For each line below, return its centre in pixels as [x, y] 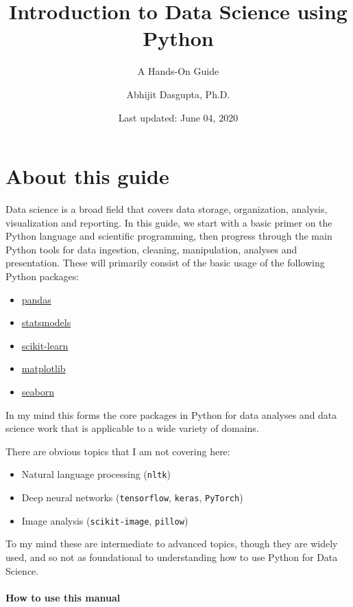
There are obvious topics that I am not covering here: [118, 451]
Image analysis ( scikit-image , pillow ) [105, 520]
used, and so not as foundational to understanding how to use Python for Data [172, 557]
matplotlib [44, 368]
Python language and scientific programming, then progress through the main [169, 236]
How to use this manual [63, 597]
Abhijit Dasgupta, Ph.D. [178, 94]
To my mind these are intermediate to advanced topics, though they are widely [172, 543]
